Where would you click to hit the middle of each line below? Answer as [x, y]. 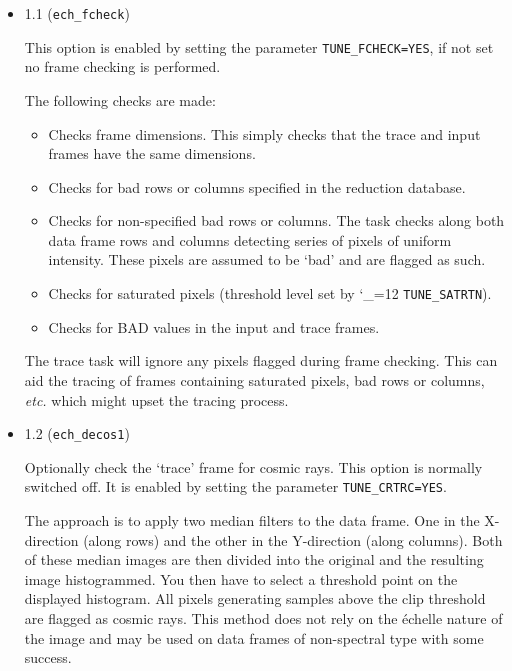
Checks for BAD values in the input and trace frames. [214, 326]
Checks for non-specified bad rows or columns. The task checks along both [276, 220]
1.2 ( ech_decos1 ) [77, 433]
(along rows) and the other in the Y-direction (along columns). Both [293, 539]
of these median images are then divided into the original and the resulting [254, 559]
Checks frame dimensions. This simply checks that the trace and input [264, 133]
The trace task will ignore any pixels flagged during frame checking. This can [261, 360]
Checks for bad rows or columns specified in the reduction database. [257, 186]
